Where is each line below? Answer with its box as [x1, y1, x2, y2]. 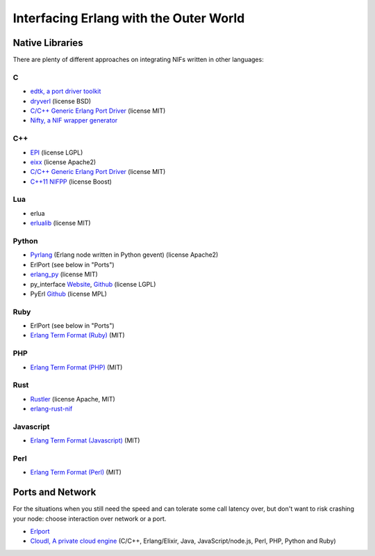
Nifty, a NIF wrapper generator [30, 116, 118, 125]
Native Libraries [12, 37, 83, 49]
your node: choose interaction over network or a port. [12, 514, 167, 523]
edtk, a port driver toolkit [30, 87, 101, 95]
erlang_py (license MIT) [30, 270, 99, 278]
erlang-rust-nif [30, 404, 73, 413]
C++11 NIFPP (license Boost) [30, 177, 112, 186]
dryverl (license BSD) [30, 97, 92, 105]
